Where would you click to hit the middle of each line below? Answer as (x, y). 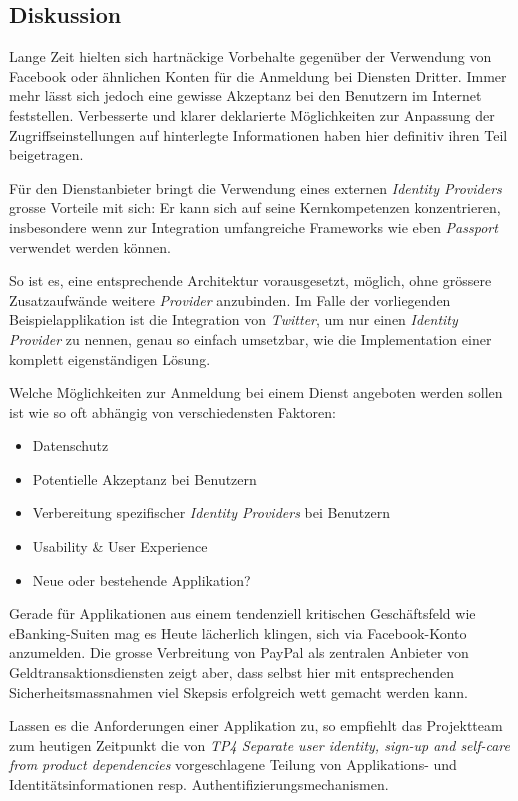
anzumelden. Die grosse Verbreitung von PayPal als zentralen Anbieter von (239, 652)
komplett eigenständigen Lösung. (110, 358)
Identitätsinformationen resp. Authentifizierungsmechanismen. (199, 784)
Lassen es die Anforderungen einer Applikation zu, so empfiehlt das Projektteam (256, 725)
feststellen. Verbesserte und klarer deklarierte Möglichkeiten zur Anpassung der (252, 114)
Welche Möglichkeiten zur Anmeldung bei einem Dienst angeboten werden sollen (256, 392)
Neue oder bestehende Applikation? (141, 579)
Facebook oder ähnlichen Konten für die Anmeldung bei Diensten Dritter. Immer (258, 75)
